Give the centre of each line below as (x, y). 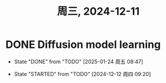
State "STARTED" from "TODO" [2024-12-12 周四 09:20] (82, 74)
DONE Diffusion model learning (83, 45)
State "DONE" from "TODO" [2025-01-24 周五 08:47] (79, 61)
